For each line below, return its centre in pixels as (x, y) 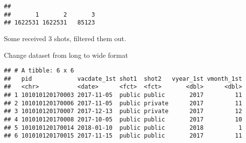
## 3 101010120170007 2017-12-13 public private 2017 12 (123, 111)
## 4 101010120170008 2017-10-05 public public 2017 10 (123, 120)
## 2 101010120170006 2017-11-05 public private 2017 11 (123, 103)
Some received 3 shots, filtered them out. (65, 38)
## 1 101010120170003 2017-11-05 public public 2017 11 (123, 95)
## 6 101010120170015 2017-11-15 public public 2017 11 (123, 136)
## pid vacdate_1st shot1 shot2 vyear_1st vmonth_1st (123, 79)
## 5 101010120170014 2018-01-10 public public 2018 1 (123, 128)
